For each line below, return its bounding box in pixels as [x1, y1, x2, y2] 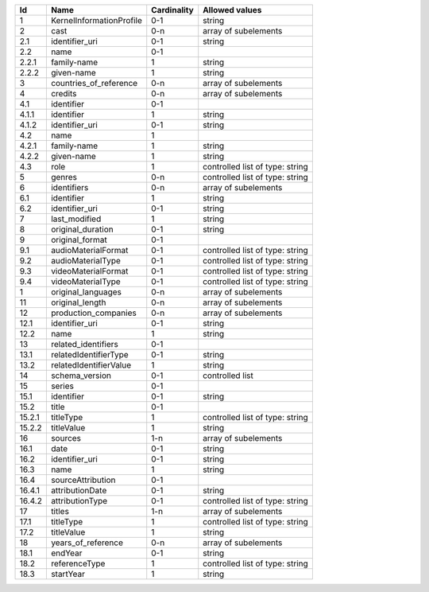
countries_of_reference [50, 78, 138, 88]
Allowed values [203, 5, 262, 15]
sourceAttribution [50, 474, 116, 485]
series [50, 380, 75, 391]
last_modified [50, 213, 102, 224]
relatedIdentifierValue [50, 360, 132, 370]
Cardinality [151, 5, 194, 15]
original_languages [50, 286, 122, 298]
